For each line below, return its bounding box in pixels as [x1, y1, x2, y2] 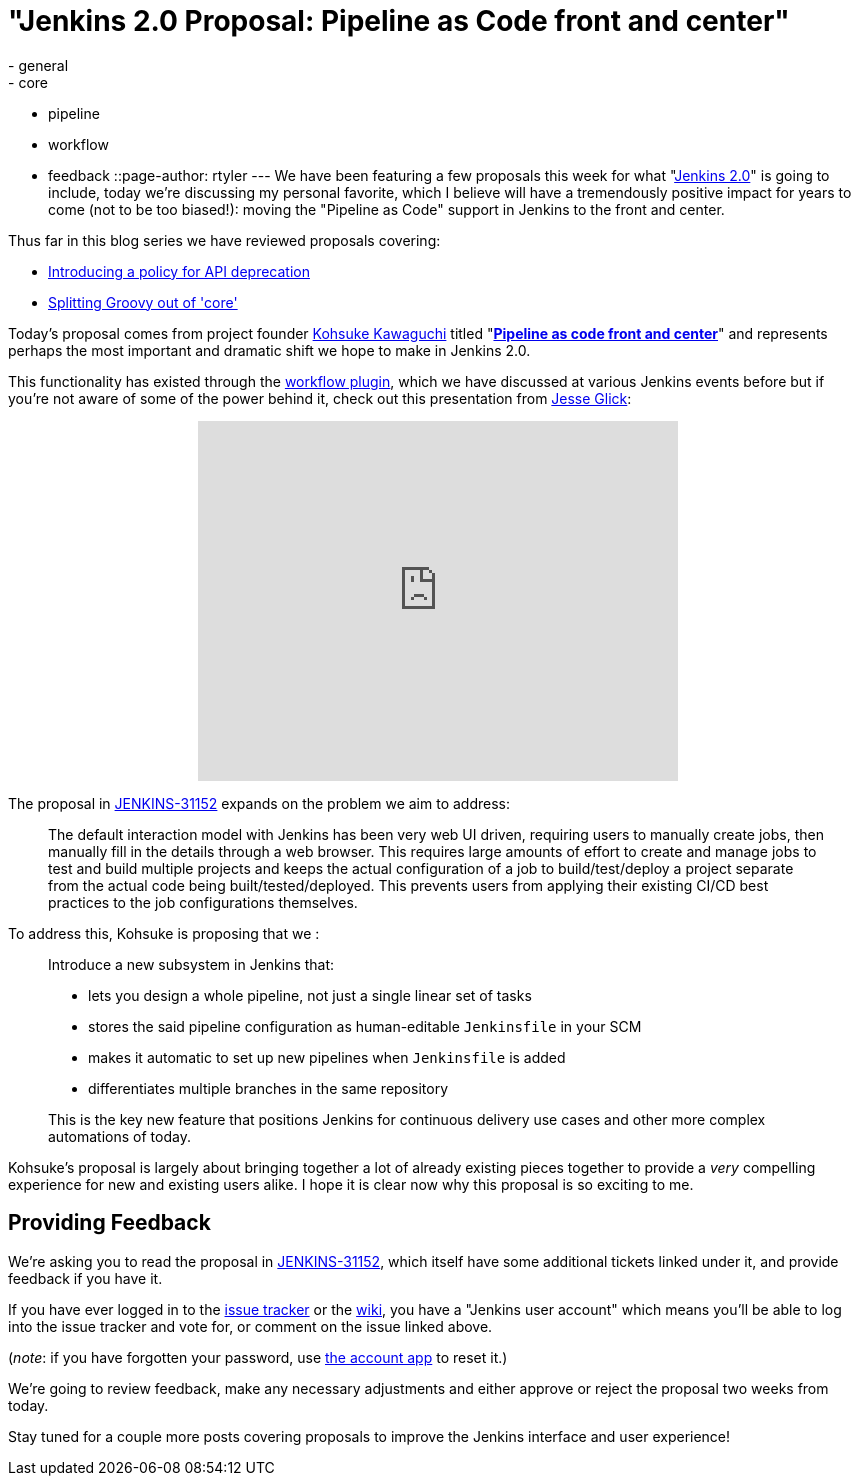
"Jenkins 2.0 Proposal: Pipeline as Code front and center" [8, 4, 790, 38]
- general [8, 56, 69, 74]
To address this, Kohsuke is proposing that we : [8, 924, 320, 942]
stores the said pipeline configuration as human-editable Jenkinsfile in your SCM [88, 1017, 642, 1035]
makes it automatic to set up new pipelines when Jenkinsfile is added [88, 1048, 566, 1066]
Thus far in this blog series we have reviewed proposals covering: [8, 231, 441, 249]
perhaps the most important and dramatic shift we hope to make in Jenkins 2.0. [8, 341, 531, 359]
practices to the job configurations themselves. [48, 893, 358, 911]
